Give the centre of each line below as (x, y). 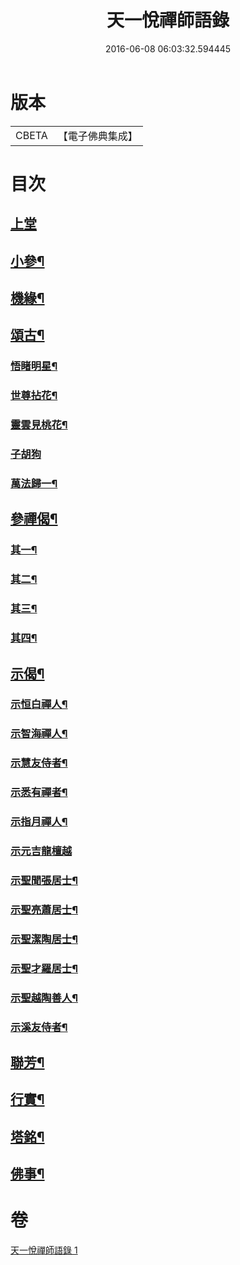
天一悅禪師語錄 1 (44, 1250)
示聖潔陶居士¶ (44, 939)
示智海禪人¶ (39, 734)
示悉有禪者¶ (39, 793)
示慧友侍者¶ (39, 763)
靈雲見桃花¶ (39, 425)
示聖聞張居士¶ (44, 880)
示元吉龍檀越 (41, 851)
